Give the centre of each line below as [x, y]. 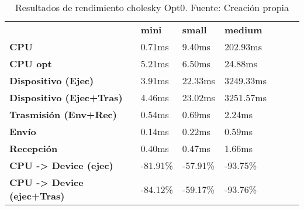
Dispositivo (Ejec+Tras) [66, 97]
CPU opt [31, 63]
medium [243, 30]
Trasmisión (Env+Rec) [63, 114]
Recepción [34, 148]
